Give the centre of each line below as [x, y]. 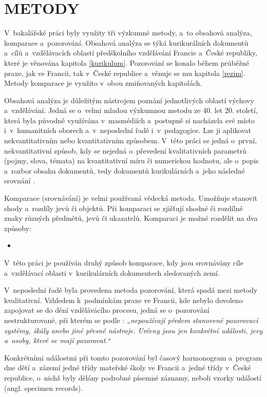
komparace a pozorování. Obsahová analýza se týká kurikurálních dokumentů [126, 42]
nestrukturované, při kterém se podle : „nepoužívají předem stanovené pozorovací [131, 320]
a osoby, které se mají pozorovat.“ [57, 340]
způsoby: [18, 228]
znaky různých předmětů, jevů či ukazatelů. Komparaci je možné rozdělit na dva [131, 218]
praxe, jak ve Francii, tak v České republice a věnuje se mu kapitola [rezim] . [125, 73]
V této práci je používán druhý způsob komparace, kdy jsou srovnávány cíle [124, 262]
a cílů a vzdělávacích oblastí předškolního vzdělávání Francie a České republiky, [131, 53]
